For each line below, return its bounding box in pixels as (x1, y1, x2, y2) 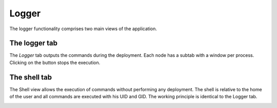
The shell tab (9, 73, 52, 81)
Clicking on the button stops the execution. (9, 59, 101, 66)
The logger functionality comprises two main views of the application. (9, 26, 157, 32)
